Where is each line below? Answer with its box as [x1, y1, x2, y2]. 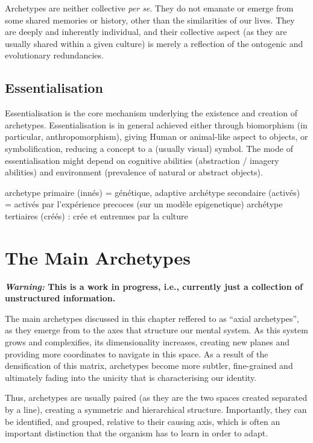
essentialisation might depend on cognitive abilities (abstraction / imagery [5, 154, 279, 166]
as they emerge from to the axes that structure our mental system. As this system [5, 324, 308, 336]
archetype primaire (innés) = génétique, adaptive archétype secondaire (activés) [5, 186, 300, 198]
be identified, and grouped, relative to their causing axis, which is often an [5, 415, 280, 427]
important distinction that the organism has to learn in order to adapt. [5, 427, 268, 439]
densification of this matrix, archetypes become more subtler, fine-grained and [5, 359, 293, 372]
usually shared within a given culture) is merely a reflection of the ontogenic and [5, 37, 303, 49]
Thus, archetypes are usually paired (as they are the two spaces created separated [5, 391, 308, 404]
